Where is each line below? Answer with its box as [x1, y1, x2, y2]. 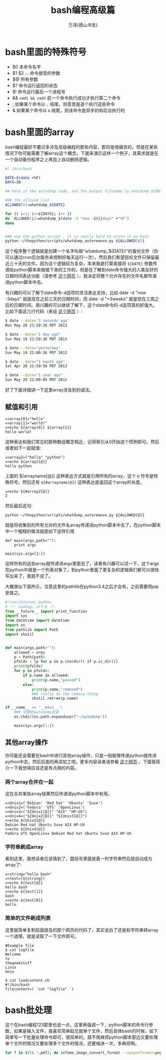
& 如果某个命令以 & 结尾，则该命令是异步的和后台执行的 [12, 107, 125, 113]
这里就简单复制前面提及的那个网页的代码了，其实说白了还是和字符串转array [5, 927, 159, 933]
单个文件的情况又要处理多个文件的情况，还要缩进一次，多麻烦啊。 [5, 1041, 139, 1047]
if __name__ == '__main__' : [5, 705, 63, 710]
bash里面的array [5, 126, 74, 138]
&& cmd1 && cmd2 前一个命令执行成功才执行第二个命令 [12, 95, 121, 101]
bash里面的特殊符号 [5, 46, 87, 58]
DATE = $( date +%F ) [5, 175, 41, 180]
